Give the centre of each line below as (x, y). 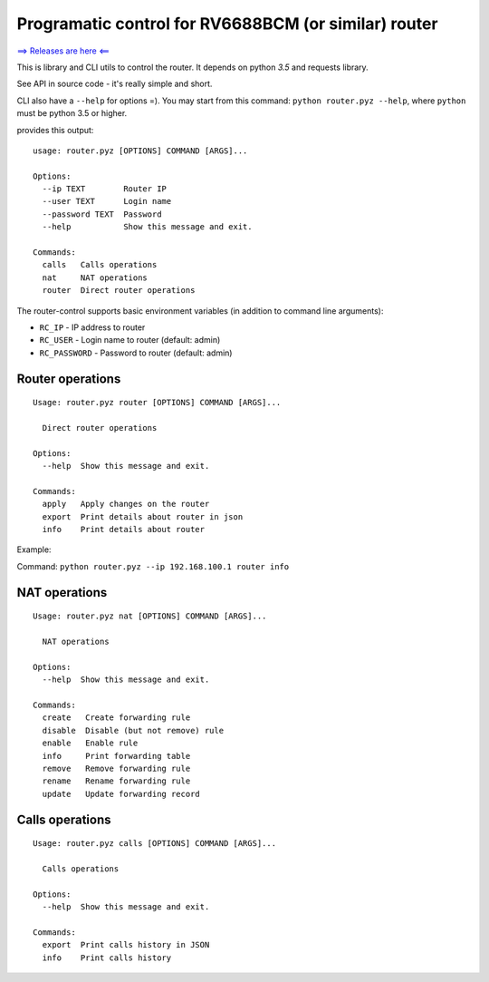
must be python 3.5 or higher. (72, 113)
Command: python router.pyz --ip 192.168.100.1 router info (153, 566)
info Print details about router (124, 530)
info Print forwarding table (116, 756)
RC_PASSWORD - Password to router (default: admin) (136, 353)
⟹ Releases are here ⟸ (63, 51)
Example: (34, 549)
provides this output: (55, 130)
